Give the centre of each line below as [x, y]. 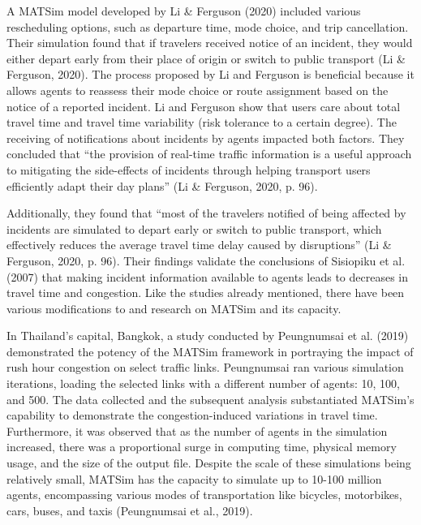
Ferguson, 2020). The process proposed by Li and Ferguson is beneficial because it [210, 74]
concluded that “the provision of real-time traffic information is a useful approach [209, 154]
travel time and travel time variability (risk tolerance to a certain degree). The [202, 122]
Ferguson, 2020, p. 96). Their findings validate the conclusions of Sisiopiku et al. [206, 260]
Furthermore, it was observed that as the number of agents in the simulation [197, 430]
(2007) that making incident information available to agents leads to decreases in [208, 276]
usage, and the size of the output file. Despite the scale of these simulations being [209, 463]
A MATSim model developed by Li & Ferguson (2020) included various [184, 11]
